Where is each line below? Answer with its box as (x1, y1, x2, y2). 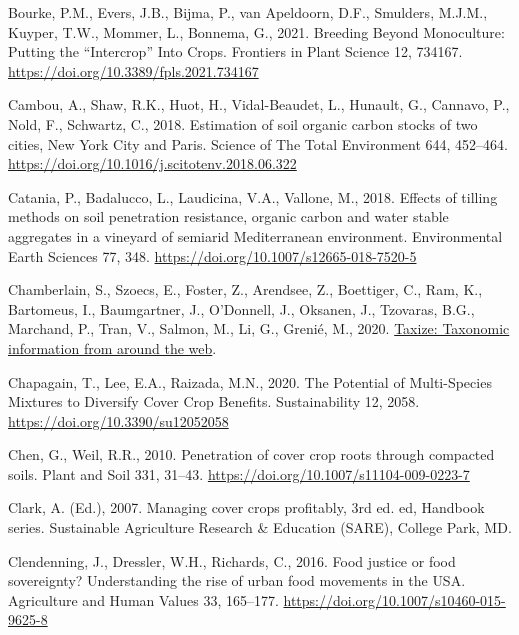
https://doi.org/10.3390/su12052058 (8, 410, 229, 431)
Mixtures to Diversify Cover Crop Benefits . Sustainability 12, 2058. (8, 391, 420, 412)
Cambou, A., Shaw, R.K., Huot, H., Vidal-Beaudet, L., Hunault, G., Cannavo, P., (8, 94, 510, 115)
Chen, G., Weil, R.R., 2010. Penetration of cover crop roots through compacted (8, 444, 495, 465)
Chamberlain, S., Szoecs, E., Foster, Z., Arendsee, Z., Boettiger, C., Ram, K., (8, 279, 483, 300)
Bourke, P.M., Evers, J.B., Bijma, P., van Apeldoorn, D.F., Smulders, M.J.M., (8, 2, 488, 22)
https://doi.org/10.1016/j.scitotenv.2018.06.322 (8, 153, 297, 174)
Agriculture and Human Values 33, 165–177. (8, 589, 279, 610)
